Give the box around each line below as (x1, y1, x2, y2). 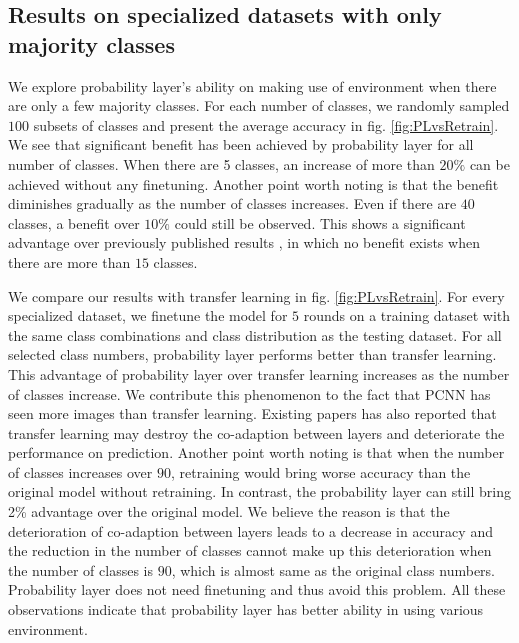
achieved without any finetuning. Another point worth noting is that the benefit (8, 173, 499, 194)
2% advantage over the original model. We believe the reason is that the (8, 501, 450, 522)
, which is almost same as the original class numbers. (171, 559, 495, 580)
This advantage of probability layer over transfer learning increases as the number (8, 363, 510, 384)
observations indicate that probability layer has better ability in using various (8, 599, 484, 620)
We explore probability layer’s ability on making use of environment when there (8, 75, 497, 96)
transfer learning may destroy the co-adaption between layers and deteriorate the (8, 422, 505, 443)
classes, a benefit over (8, 212, 140, 233)
